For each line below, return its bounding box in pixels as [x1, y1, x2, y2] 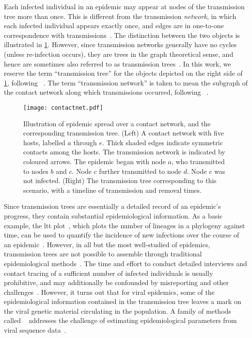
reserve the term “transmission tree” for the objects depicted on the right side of [4, 68, 243, 78]
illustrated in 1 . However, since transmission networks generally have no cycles [4, 39, 237, 50]
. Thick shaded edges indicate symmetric [102, 137, 223, 147]
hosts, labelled [23, 137, 65, 147]
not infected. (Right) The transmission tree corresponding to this [23, 175, 217, 186]
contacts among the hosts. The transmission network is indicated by [23, 147, 225, 157]
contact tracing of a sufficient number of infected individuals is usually [4, 268, 213, 278]
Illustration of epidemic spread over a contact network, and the [23, 118, 211, 128]
